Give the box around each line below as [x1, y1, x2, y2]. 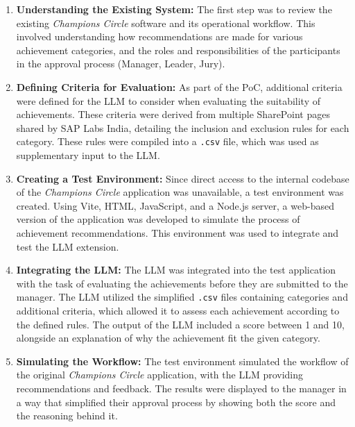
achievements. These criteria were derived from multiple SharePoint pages [16, 107, 330, 122]
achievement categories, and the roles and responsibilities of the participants [16, 42, 340, 57]
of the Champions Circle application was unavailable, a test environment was [16, 185, 344, 199]
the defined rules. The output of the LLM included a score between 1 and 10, [16, 317, 345, 331]
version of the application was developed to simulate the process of [16, 212, 300, 226]
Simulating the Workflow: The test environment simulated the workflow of [16, 353, 349, 368]
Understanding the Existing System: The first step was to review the [16, 2, 332, 16]
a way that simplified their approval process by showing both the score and [16, 394, 336, 409]
